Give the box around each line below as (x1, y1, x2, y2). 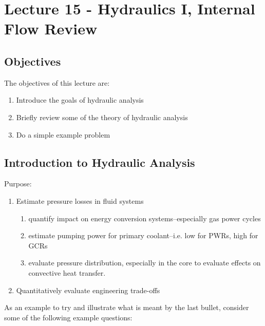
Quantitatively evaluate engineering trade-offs (16, 284, 160, 295)
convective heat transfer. (28, 267, 106, 278)
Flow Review (4, 18, 98, 39)
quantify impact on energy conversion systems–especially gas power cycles (28, 213, 261, 223)
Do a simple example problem (16, 129, 110, 140)
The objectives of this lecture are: (4, 77, 110, 88)
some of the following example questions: (4, 312, 132, 322)
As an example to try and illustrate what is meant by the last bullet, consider (4, 302, 249, 313)
